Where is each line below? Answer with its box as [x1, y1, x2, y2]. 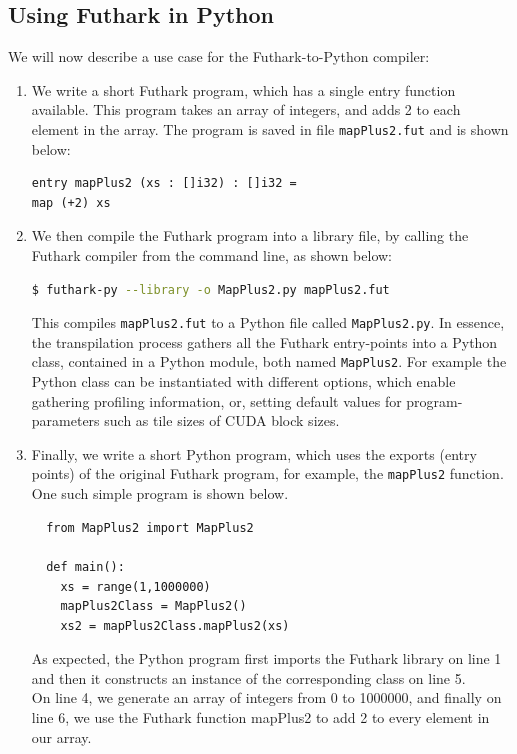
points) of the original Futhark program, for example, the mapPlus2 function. [31, 463, 504, 484]
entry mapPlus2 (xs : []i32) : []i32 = [31, 176, 297, 191]
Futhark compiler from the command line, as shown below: [31, 245, 392, 266]
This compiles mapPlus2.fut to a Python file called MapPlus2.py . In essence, [31, 312, 505, 333]
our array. [31, 726, 92, 747]
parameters [31, 410, 100, 431]
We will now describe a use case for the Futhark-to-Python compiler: [8, 46, 430, 67]
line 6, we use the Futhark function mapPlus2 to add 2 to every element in [31, 707, 490, 728]
